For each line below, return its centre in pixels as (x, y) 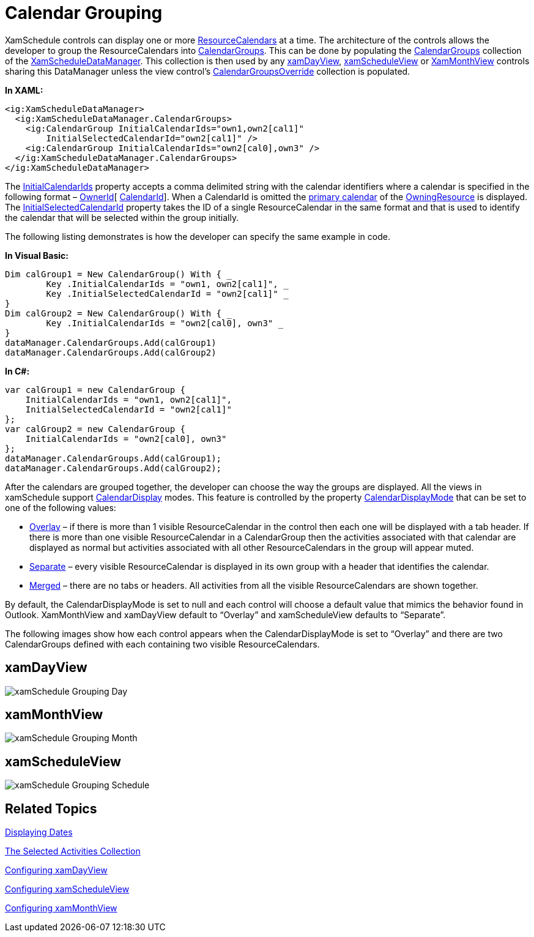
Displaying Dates (39, 832)
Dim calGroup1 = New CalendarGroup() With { (113, 274)
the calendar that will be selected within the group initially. (122, 217)
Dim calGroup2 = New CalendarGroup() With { (113, 313)
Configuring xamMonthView (61, 908)
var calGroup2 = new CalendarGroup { (95, 429)
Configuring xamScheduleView (67, 889)
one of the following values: (61, 507)
